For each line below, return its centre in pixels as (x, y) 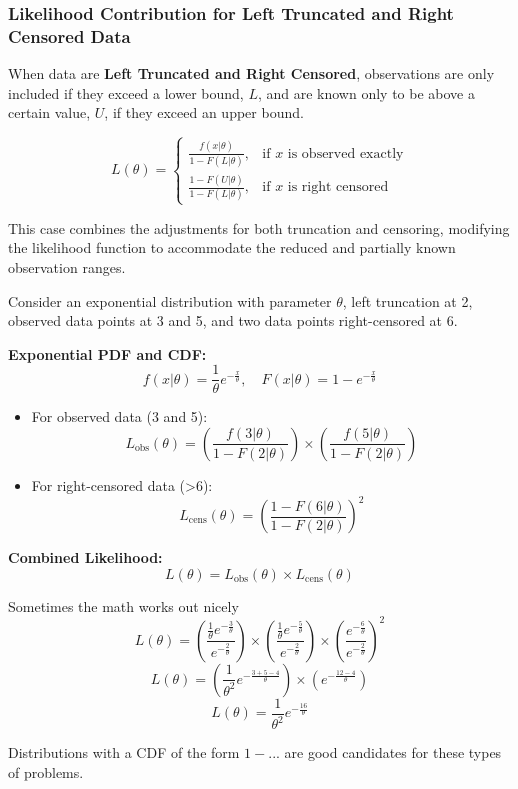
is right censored (338, 187)
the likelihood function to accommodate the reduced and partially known (232, 247)
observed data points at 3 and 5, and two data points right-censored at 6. (233, 320)
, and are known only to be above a (366, 92)
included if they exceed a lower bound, (126, 92)
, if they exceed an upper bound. (204, 112)
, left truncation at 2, (407, 300)
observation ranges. (67, 266)
